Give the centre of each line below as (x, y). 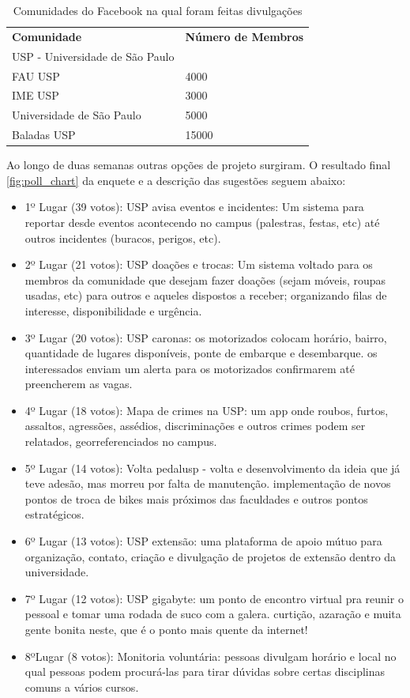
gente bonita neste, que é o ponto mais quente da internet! (166, 629)
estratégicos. (55, 514)
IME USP (36, 95)
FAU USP (36, 75)
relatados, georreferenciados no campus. (121, 441)
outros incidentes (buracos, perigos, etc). (123, 238)
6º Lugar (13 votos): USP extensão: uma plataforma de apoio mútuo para (203, 541)
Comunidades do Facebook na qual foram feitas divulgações (158, 10)
